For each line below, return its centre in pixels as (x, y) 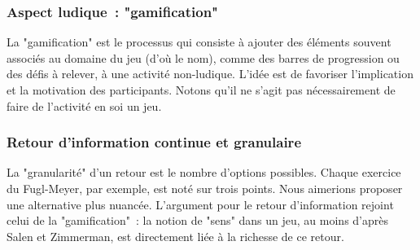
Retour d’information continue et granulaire (154, 142)
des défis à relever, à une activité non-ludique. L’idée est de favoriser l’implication (210, 74)
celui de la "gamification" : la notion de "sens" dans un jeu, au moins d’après (197, 220)
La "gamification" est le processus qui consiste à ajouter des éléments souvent (199, 42)
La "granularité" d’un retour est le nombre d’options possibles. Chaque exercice (204, 172)
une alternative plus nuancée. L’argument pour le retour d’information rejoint (200, 204)
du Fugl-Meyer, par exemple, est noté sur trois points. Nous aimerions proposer (205, 188)
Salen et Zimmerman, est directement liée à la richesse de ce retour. (175, 236)
